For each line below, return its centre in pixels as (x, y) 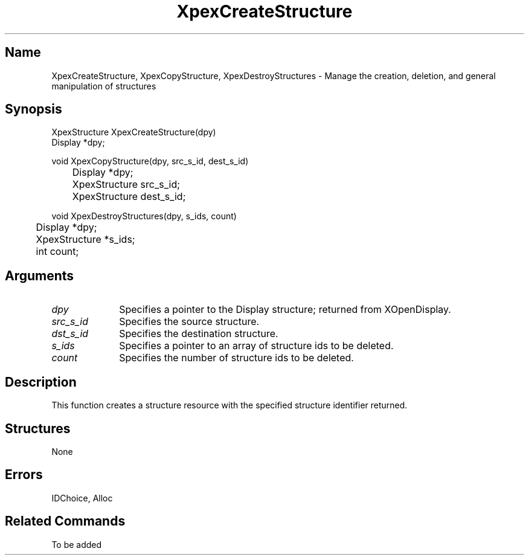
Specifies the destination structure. (199, 334)
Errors (24, 475)
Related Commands (65, 521)
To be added (77, 544)
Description (41, 382)
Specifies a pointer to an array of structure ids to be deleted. (256, 346)
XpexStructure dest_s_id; (129, 197)
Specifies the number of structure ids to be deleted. (236, 358)
